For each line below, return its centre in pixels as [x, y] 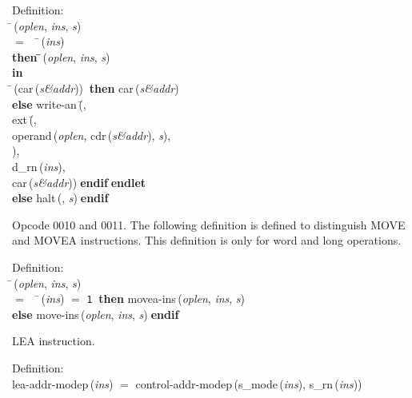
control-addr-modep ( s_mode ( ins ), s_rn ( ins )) [249, 383]
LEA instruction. [54, 341]
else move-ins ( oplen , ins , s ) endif [96, 314]
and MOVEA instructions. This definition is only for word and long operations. [207, 240]
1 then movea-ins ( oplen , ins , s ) [166, 298]
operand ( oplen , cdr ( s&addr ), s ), [92, 135]
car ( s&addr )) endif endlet [79, 182]
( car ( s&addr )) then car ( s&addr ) [96, 88]
